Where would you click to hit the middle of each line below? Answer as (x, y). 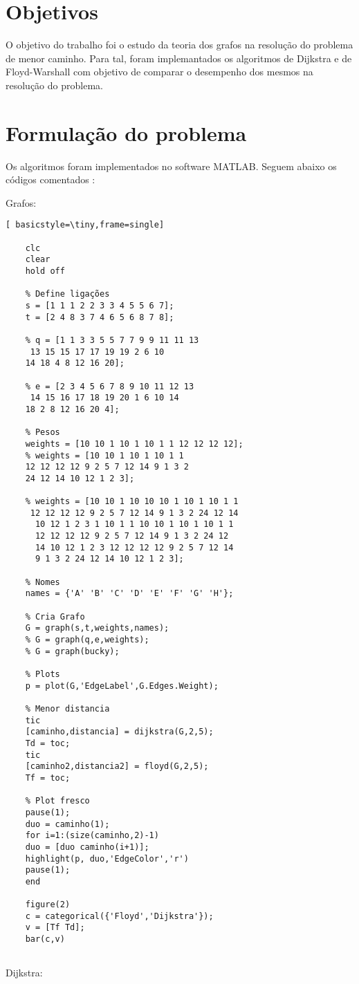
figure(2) (48, 905)
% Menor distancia (67, 708)
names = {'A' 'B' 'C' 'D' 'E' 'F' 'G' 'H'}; (129, 594)
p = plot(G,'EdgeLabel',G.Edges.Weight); (122, 686)
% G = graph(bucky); (72, 651)
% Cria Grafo (55, 616)
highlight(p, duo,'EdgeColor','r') (107, 858)
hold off (45, 271)
